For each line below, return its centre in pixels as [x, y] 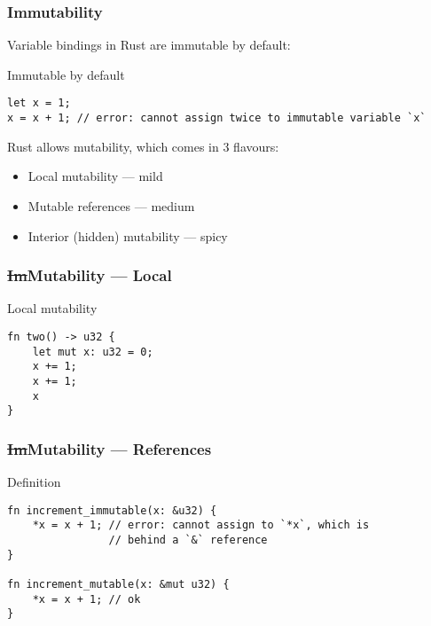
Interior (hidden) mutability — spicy [128, 235]
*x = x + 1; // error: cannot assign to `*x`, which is [201, 525]
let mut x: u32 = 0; [93, 352]
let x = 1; [39, 103]
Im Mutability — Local [90, 275]
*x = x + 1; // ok [86, 599]
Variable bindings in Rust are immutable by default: [149, 45]
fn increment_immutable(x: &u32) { [112, 510]
